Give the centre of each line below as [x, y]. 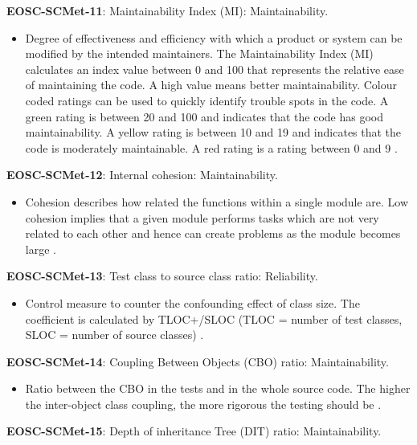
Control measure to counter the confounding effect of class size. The [192, 302]
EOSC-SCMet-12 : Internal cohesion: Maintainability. [142, 175]
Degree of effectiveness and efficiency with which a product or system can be [214, 37]
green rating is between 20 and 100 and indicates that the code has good [204, 116]
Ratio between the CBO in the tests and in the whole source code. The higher [218, 388]
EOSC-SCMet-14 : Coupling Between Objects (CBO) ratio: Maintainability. [198, 361]
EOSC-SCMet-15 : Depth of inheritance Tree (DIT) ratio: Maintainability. [194, 431]
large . [41, 249]
